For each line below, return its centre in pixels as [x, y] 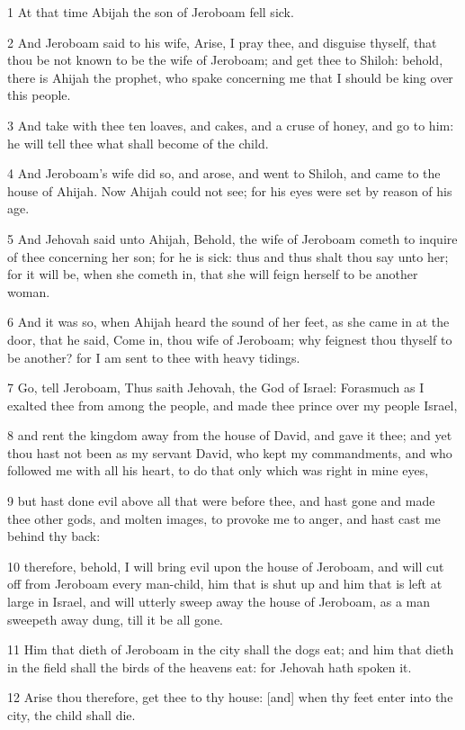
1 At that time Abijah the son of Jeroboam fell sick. [151, 12]
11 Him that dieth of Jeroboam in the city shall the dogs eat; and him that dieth [231, 649]
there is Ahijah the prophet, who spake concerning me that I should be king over [230, 77]
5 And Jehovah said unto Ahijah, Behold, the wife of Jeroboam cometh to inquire [232, 238]
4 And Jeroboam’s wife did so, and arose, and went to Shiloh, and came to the [224, 173]
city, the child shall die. [72, 715]
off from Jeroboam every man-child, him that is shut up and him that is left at [225, 584]
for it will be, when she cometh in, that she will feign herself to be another [213, 274]
